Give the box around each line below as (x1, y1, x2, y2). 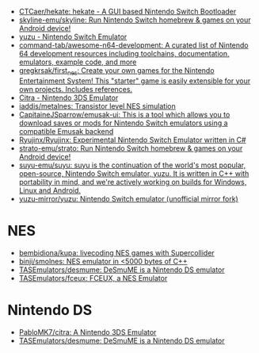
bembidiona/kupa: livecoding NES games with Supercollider (18, 247, 215, 257)
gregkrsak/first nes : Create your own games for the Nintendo (18, 66, 215, 77)
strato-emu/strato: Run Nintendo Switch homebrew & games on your (18, 143, 243, 153)
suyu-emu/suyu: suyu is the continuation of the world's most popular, (18, 160, 246, 170)
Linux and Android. (18, 186, 81, 195)
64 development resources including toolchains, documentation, (18, 49, 230, 58)
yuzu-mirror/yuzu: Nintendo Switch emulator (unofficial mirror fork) (18, 194, 238, 203)
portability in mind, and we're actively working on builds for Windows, (18, 177, 247, 186)
